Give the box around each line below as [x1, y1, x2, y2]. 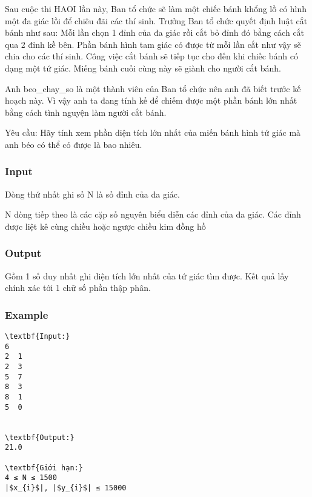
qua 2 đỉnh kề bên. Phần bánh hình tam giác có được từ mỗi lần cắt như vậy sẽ [5, 38, 301, 50]
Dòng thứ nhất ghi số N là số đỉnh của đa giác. [5, 187, 180, 200]
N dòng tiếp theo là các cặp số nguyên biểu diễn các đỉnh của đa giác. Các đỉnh [5, 208, 301, 221]
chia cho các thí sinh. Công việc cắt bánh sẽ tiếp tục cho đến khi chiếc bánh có [5, 50, 298, 62]
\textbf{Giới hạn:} [5, 463, 83, 472]
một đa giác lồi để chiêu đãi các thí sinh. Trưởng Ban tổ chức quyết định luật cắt [5, 14, 308, 27]
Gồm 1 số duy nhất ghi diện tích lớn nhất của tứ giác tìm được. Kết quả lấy [5, 269, 289, 282]
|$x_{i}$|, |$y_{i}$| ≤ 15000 [5, 484, 127, 492]
